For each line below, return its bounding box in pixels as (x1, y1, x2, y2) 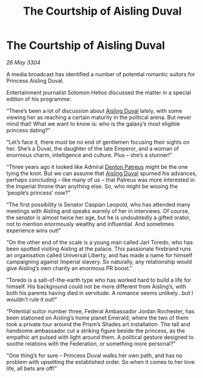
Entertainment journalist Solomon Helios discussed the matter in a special (6, 88, 191, 96)
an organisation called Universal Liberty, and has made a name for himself (6, 251, 193, 259)
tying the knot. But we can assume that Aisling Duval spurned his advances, (6, 169, 197, 177)
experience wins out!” (6, 227, 62, 234)
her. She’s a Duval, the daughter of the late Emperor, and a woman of (6, 144, 179, 152)
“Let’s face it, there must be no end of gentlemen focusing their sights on (6, 138, 190, 146)
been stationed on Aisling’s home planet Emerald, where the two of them (6, 314, 189, 321)
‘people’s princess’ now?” (6, 189, 71, 196)
